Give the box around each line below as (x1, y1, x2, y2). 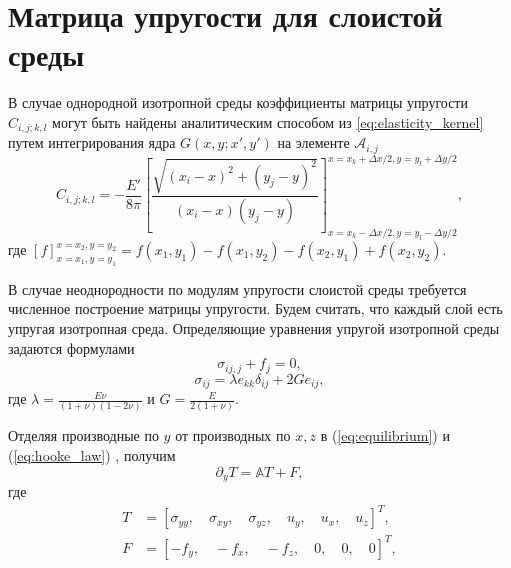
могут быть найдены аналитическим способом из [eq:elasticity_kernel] (52, 111, 484, 132)
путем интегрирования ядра (8, 132, 176, 153)
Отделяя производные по (8, 425, 159, 446)
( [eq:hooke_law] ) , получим (8, 444, 176, 465)
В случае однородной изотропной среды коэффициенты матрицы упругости (8, 92, 468, 113)
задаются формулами (8, 337, 135, 358)
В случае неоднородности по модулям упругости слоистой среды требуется (8, 278, 467, 299)
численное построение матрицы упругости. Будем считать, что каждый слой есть (8, 298, 503, 319)
